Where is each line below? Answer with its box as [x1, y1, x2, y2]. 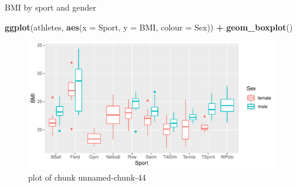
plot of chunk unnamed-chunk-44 [28, 171, 146, 183]
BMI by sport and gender [5, 1, 96, 13]
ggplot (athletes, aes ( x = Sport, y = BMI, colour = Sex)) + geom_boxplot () [5, 21, 293, 33]
